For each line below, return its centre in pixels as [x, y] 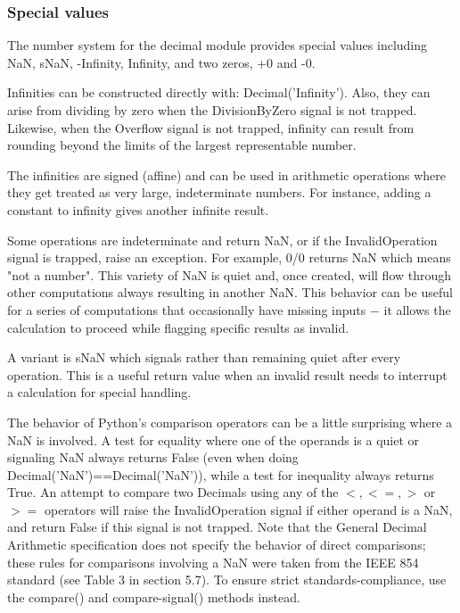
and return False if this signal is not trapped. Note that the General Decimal [217, 527]
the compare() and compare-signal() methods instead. [154, 596]
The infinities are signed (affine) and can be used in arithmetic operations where [227, 174]
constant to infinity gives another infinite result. [138, 209]
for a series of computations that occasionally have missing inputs [187, 309]
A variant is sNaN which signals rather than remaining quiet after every [204, 357]
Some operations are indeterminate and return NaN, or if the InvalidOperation [222, 240]
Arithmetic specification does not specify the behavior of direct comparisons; [217, 545]
